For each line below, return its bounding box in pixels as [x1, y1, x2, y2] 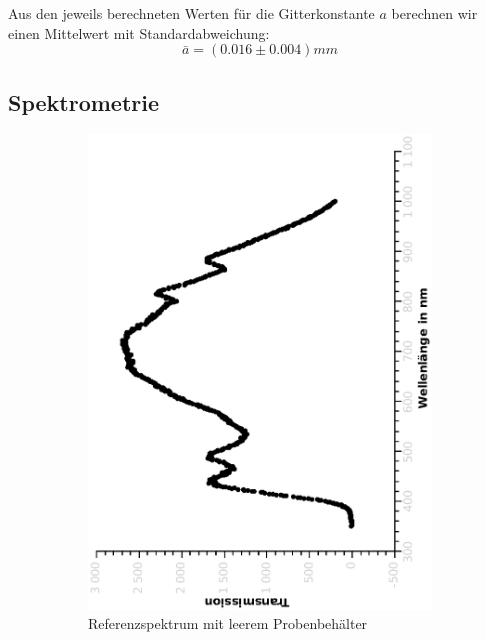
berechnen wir [391, 3, 478, 23]
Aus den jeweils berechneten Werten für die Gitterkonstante [8, 3, 375, 23]
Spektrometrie [8, 86, 160, 117]
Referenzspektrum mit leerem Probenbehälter [88, 613, 368, 634]
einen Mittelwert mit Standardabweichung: [8, 22, 270, 43]
